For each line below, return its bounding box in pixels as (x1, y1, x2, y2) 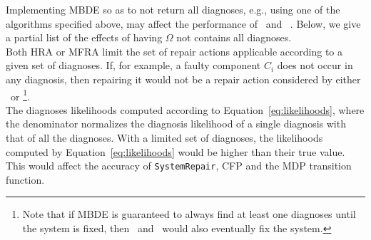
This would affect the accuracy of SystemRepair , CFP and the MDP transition (6, 158, 352, 173)
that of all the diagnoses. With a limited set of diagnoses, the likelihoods (6, 130, 323, 145)
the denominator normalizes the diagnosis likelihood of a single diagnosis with (6, 116, 346, 131)
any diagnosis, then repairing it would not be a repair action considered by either (6, 71, 361, 86)
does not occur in (277, 58, 353, 73)
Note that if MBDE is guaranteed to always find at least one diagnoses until (22, 207, 356, 221)
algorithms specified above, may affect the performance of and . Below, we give (6, 16, 361, 31)
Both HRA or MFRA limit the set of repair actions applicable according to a (6, 43, 343, 58)
